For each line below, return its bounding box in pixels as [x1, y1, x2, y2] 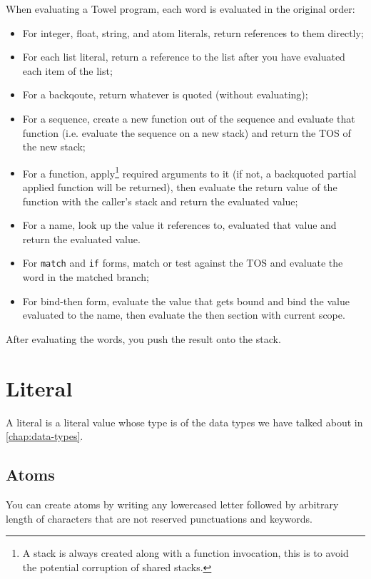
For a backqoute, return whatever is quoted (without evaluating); [22, 87, 308, 102]
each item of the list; [22, 63, 113, 78]
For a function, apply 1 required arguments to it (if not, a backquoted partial [22, 163, 357, 180]
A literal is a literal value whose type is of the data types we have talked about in [6, 414, 363, 429]
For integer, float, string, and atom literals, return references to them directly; [22, 25, 364, 40]
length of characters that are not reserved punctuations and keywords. [6, 511, 312, 526]
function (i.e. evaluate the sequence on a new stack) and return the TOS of [22, 125, 351, 140]
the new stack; [22, 139, 86, 154]
